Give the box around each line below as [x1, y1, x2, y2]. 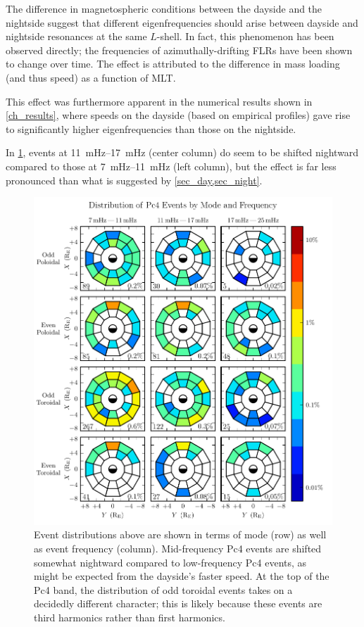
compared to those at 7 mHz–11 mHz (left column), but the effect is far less [6, 158, 337, 173]
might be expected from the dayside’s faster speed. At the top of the [34, 569, 330, 583]
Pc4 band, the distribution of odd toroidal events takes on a [34, 582, 293, 597]
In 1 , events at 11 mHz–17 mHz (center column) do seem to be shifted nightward [6, 145, 359, 160]
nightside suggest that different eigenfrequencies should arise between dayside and [6, 15, 358, 30]
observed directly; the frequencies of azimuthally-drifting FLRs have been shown [6, 42, 353, 57]
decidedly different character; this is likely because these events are [34, 596, 322, 611]
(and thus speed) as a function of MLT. [6, 70, 176, 84]
